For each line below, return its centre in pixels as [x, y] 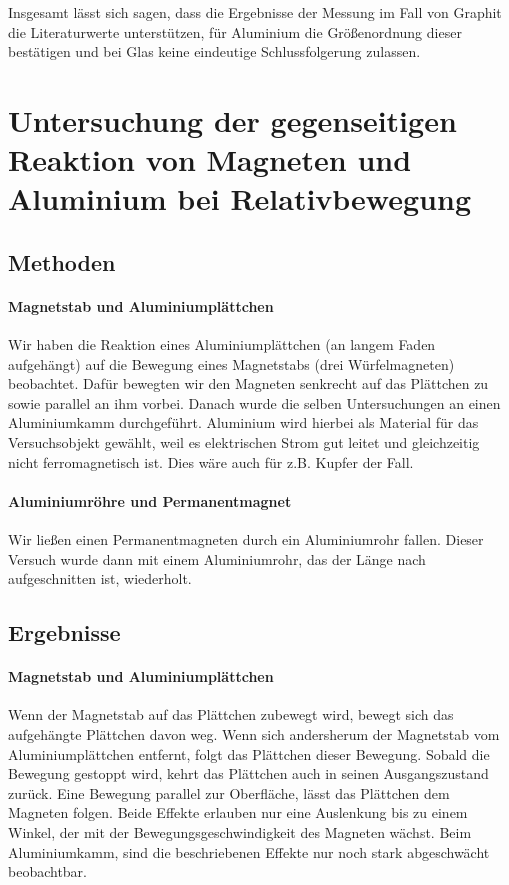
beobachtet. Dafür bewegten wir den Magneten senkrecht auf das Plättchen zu [248, 383]
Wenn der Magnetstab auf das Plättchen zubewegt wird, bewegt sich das [231, 714]
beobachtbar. [48, 871]
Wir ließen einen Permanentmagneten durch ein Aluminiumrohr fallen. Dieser [246, 539]
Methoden [62, 261]
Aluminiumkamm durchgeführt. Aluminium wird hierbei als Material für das [243, 422]
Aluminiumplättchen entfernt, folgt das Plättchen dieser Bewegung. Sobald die [249, 753]
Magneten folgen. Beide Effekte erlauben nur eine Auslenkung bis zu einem [238, 812]
